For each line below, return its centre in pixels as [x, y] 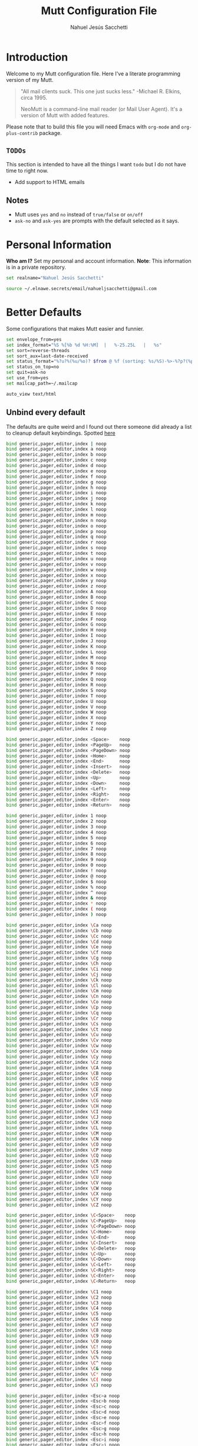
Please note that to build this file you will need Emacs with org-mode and [93, 126]
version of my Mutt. [30, 80]
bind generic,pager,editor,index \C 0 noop [59, 1341]
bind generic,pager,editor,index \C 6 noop [59, 1319]
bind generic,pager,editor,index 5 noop [57, 838]
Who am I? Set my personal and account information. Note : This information [99, 261]
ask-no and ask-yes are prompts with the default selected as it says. [97, 221]
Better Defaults [44, 312]
